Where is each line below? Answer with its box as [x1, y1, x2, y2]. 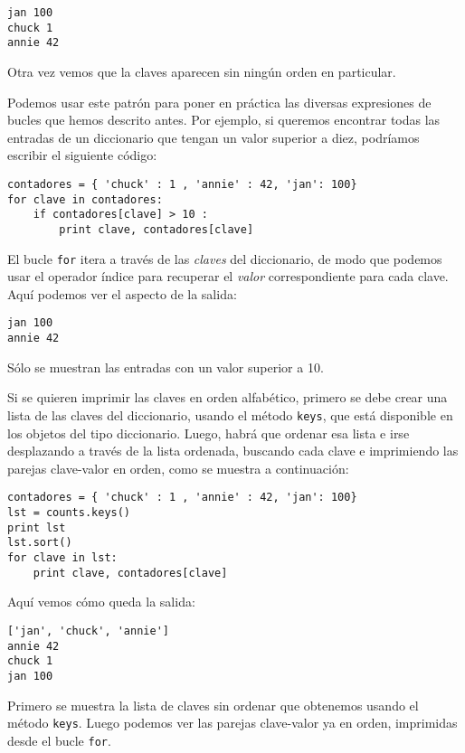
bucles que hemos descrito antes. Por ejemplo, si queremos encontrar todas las [7, 110, 441, 129]
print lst [7, 521, 66, 534]
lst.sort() [7, 536, 72, 550]
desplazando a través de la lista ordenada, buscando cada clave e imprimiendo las [7, 441, 459, 460]
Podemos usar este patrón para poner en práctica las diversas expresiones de [7, 92, 432, 111]
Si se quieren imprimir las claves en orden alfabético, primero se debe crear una [7, 388, 448, 407]
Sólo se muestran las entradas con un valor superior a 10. [7, 357, 324, 376]
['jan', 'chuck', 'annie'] [7, 624, 169, 637]
